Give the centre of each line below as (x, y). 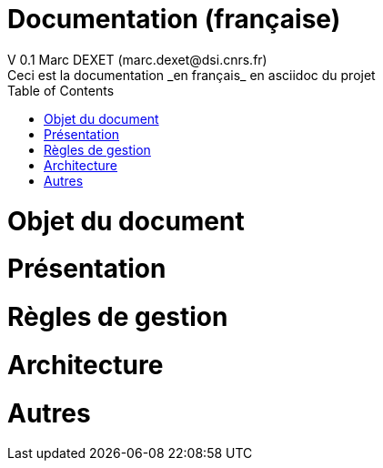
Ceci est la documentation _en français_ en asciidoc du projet (191, 75)
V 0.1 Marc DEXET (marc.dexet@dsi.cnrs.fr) (137, 59)
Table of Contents (61, 90)
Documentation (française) (174, 19)
